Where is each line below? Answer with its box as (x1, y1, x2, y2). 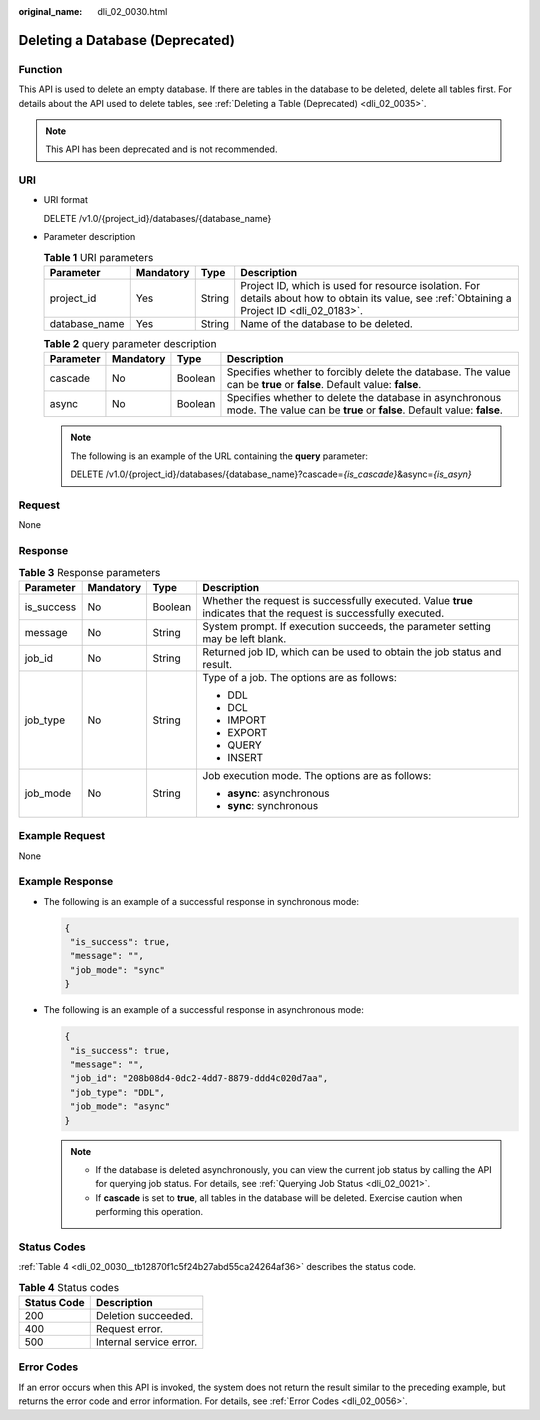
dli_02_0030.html (97, 6, 168, 17)
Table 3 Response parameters (18, 565, 161, 579)
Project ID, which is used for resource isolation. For (240, 279, 480, 293)
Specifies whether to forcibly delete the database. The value (226, 365, 511, 379)
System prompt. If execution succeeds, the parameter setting (202, 619, 491, 633)
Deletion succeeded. (95, 1309, 194, 1323)
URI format (43, 194, 89, 206)
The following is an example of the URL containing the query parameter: (70, 450, 369, 462)
